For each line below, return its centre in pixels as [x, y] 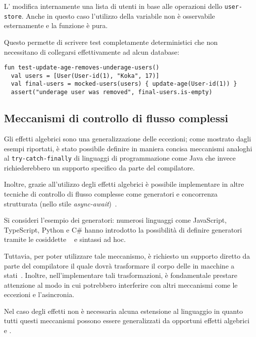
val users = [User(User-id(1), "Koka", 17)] [85, 76]
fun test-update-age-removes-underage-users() [82, 68]
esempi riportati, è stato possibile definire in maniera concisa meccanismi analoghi [128, 148]
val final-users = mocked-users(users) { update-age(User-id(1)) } [124, 84]
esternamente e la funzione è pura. [56, 25]
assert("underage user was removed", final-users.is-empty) [112, 92]
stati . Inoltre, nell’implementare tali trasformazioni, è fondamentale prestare [121, 275]
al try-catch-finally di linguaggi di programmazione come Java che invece [120, 158]
